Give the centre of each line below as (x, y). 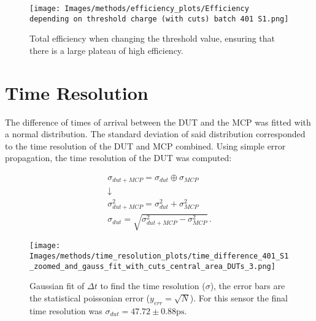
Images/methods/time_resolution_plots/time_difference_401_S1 (159, 256)
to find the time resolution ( (153, 286)
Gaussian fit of (57, 286)
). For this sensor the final (239, 297)
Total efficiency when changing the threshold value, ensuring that (152, 38)
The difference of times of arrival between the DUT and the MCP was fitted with (158, 122)
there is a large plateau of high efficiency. (106, 50)
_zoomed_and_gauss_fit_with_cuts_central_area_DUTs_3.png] (152, 266)
